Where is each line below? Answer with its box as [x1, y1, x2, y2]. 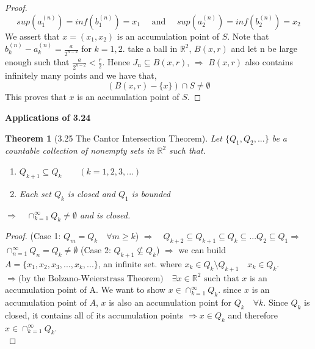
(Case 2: [80, 243, 111, 256]
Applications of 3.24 [5, 110, 91, 123]
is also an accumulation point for [109, 296, 232, 309]
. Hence [102, 55, 130, 68]
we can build [178, 243, 226, 256]
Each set [19, 187, 51, 200]
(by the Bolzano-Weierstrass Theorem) [18, 274, 164, 283]
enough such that [5, 55, 70, 68]
